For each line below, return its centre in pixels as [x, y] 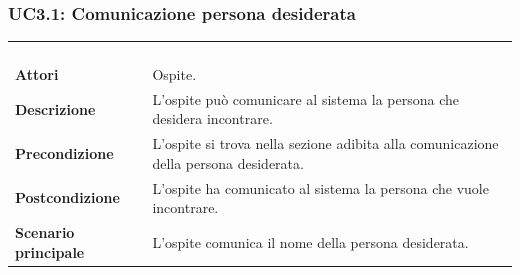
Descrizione [55, 108]
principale [50, 251]
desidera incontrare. [212, 118]
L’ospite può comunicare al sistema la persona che [306, 98]
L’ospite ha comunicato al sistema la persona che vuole [320, 187]
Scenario [45, 232]
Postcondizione [67, 197]
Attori [37, 73]
